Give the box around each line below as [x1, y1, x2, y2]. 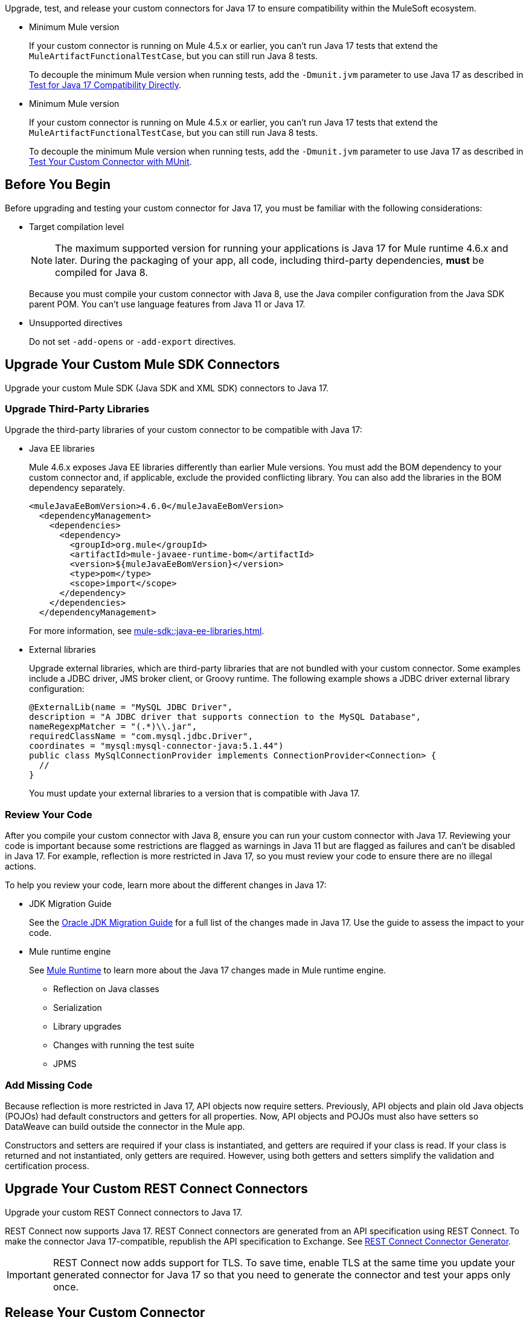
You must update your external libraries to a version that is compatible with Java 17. [29, 788, 360, 799]
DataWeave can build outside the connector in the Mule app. [5, 1121, 245, 1132]
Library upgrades [53, 1021, 121, 1032]
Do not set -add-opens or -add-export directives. [29, 336, 236, 347]
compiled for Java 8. [55, 266, 148, 278]
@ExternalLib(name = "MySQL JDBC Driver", [29, 702, 233, 713]
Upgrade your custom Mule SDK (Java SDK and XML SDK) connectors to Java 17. [5, 382, 329, 393]
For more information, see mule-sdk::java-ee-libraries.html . [29, 626, 264, 636]
